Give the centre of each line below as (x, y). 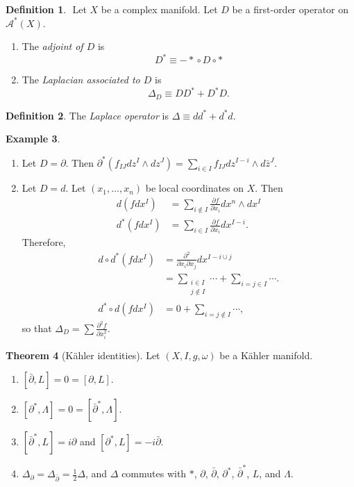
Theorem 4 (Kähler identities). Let (83, 355)
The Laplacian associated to (81, 80)
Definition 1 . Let (46, 9)
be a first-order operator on (290, 9)
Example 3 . (33, 139)
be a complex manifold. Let (159, 9)
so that (37, 328)
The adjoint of (52, 46)
